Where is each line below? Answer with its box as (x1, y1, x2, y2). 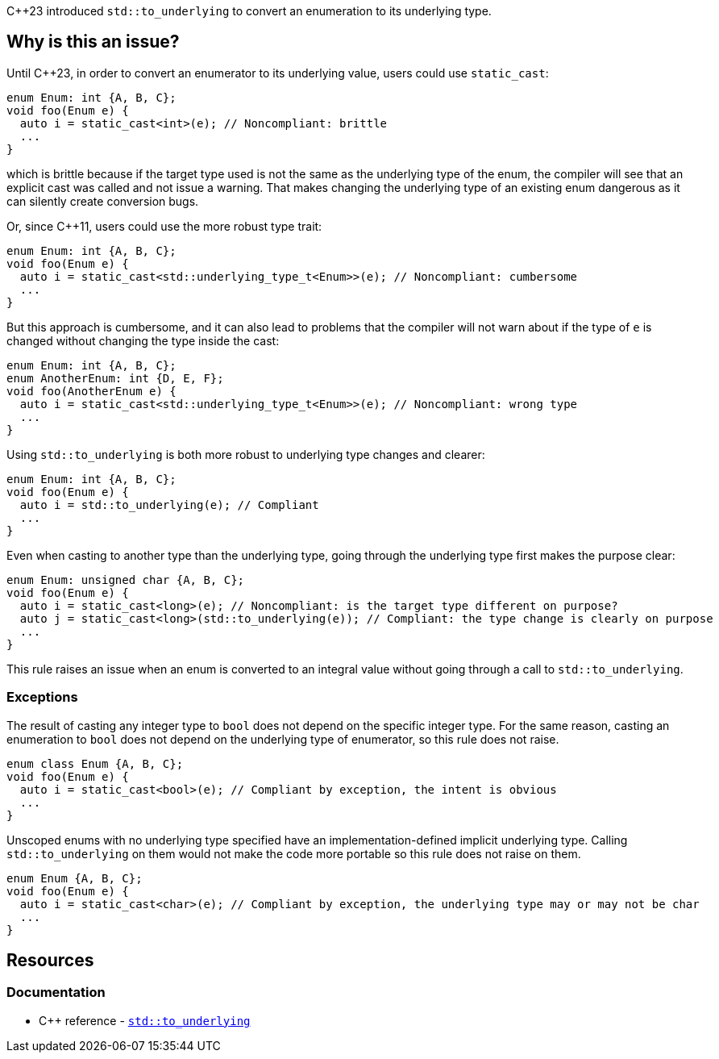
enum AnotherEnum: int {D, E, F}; (6, 371, 224, 385)
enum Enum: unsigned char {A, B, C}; (6, 573, 245, 586)
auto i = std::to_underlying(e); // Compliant (19, 498, 319, 511)
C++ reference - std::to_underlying (39, 1013, 251, 1028)
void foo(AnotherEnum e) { (6, 384, 177, 398)
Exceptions (6, 689, 78, 706)
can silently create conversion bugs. (6, 194, 199, 208)
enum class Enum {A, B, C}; (6, 757, 184, 770)
